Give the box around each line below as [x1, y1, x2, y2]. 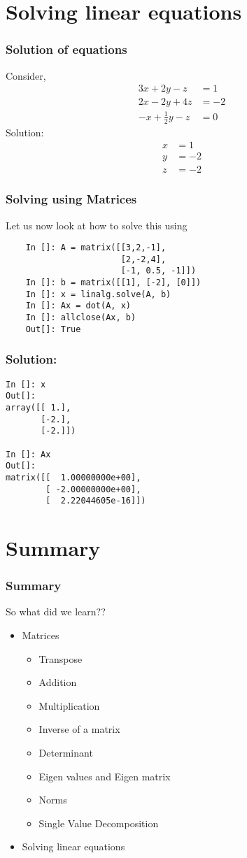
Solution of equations [6, 41, 127, 58]
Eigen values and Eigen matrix [38, 768, 171, 783]
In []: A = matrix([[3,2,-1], [25, 243, 167, 253]
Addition [38, 675, 77, 689]
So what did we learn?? [6, 604, 106, 619]
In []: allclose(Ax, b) [25, 313, 136, 323]
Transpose [38, 651, 83, 666]
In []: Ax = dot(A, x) [25, 301, 131, 311]
